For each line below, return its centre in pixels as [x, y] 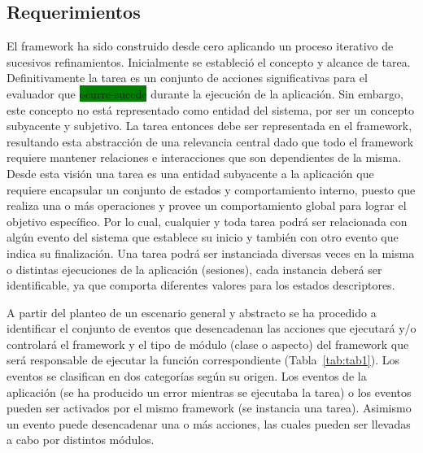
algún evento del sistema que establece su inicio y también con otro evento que [203, 237]
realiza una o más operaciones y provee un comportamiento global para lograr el [207, 205]
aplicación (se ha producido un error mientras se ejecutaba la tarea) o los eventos [209, 392]
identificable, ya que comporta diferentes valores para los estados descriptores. [201, 285]
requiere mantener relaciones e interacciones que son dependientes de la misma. [204, 157]
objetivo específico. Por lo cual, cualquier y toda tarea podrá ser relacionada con [207, 221]
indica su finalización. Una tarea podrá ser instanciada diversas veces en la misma [211, 253]
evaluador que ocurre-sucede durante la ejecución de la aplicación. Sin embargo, [205, 93]
